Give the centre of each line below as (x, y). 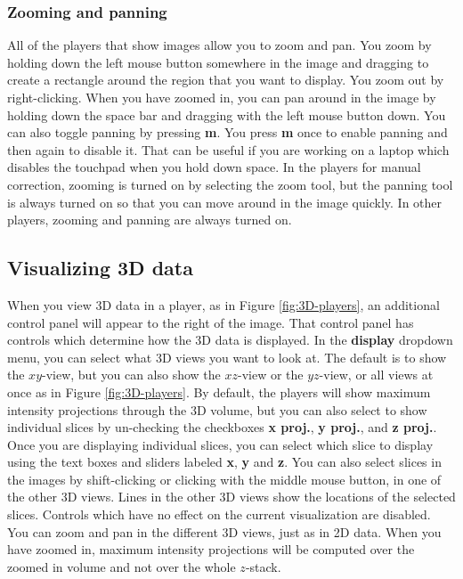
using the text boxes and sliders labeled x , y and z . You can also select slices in (224, 462)
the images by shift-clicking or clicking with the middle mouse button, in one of (224, 479)
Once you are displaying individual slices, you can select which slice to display (220, 444)
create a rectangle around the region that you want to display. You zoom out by (226, 80)
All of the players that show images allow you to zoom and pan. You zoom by (219, 45)
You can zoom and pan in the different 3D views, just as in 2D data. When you (224, 531)
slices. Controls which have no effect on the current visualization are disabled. (219, 514)
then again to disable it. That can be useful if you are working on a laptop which (228, 149)
